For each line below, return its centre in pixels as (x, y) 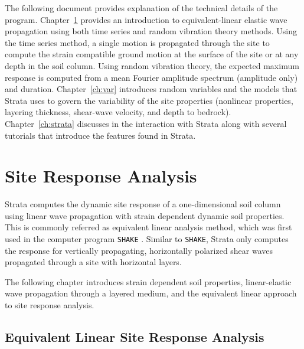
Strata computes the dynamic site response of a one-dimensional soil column (143, 204)
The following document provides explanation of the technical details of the (141, 8)
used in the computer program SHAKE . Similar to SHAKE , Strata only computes (147, 239)
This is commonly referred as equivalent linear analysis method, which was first (148, 227)
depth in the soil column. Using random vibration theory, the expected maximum (152, 65)
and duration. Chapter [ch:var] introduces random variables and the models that (151, 89)
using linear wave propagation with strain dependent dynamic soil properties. (145, 215)
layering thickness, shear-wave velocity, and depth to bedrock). (118, 112)
